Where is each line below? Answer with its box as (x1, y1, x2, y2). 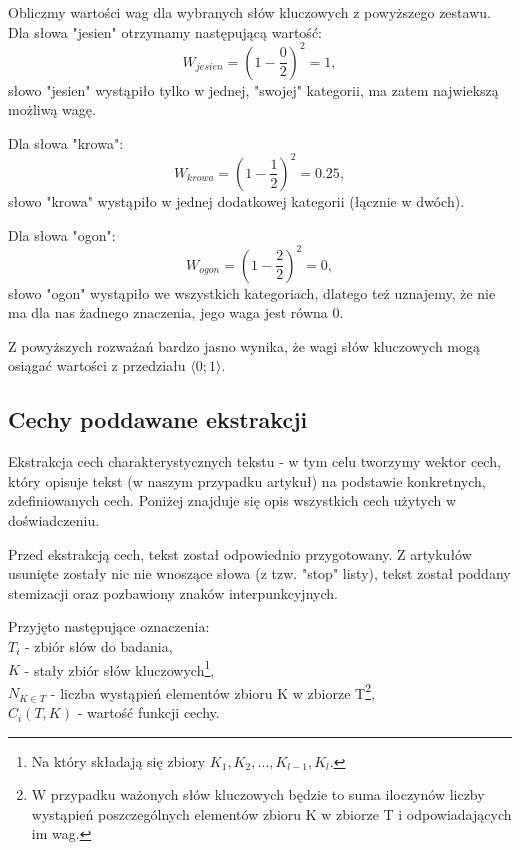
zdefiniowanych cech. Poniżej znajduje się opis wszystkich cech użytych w (8, 490, 457, 511)
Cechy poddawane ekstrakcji (8, 404, 308, 435)
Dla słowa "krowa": (8, 132, 124, 153)
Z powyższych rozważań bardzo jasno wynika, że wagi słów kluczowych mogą (8, 335, 480, 356)
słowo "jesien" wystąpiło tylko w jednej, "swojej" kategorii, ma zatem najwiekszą (8, 79, 499, 100)
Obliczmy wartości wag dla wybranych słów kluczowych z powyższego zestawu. (8, 2, 491, 22)
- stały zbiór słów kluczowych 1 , (24, 656, 215, 680)
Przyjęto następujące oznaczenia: (8, 616, 210, 637)
